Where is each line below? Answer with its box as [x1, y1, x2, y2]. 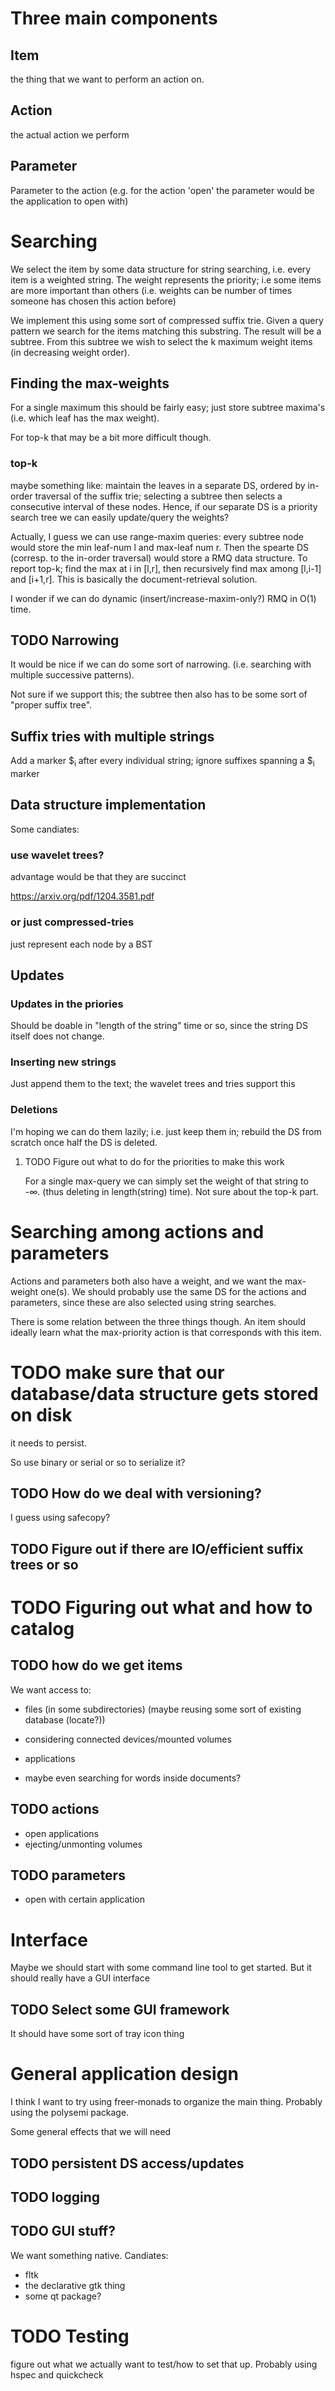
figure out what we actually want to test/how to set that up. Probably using [10, 2358, 318, 2370]
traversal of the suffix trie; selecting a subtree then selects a [34, 490, 283, 502]
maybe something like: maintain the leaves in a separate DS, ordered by [10, 479, 306, 491]
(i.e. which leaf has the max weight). [10, 412, 160, 424]
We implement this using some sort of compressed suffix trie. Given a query [10, 314, 324, 326]
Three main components [10, 7, 218, 30]
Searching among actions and [10, 1220, 265, 1243]
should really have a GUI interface [10, 1972, 150, 1984]
